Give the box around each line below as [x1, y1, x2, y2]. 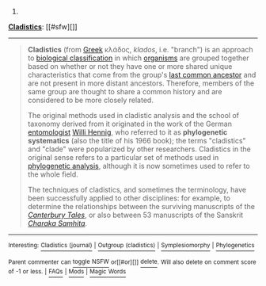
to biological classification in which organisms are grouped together [27, 53, 249, 63]
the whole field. [27, 170, 79, 179]
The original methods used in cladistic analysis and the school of [27, 111, 240, 120]
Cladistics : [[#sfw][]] [8, 22, 78, 31]
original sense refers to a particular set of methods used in [27, 153, 219, 162]
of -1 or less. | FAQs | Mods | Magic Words [8, 268, 127, 276]
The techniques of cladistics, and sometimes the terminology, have [27, 185, 247, 194]
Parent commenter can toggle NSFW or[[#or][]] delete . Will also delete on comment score [8, 257, 256, 266]
